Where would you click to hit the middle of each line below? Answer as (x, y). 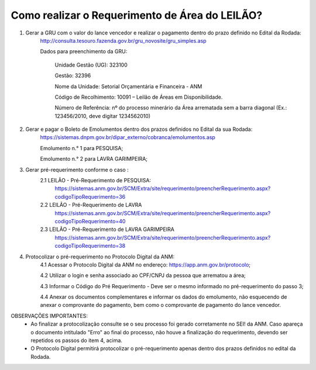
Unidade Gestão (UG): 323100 (91, 65)
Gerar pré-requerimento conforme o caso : (77, 170)
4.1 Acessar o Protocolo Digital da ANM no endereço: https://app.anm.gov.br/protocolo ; (145, 264)
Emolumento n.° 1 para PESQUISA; (82, 148)
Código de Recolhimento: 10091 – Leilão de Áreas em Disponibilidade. (139, 97)
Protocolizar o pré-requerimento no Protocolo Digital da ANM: (100, 257)
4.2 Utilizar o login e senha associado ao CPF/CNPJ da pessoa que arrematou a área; (143, 275)
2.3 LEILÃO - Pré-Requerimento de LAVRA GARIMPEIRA (107, 229)
